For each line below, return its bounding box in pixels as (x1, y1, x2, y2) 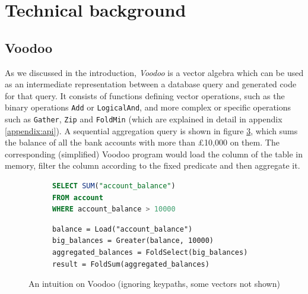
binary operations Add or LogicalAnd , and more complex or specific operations (5, 101, 291, 113)
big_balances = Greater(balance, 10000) (52, 236, 214, 245)
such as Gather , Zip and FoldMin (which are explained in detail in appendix (5, 113, 282, 125)
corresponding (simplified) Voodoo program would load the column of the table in (5, 147, 303, 160)
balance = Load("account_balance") (52, 225, 193, 233)
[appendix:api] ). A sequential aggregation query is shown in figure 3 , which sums (5, 124, 298, 137)
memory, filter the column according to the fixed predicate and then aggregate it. (5, 159, 300, 172)
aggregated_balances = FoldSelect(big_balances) (52, 248, 248, 257)
